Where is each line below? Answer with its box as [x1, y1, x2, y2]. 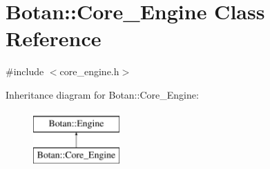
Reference [6, 24, 102, 52]
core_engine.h [59, 64, 119, 79]
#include [6, 64, 44, 79]
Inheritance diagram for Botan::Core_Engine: [6, 87, 199, 101]
